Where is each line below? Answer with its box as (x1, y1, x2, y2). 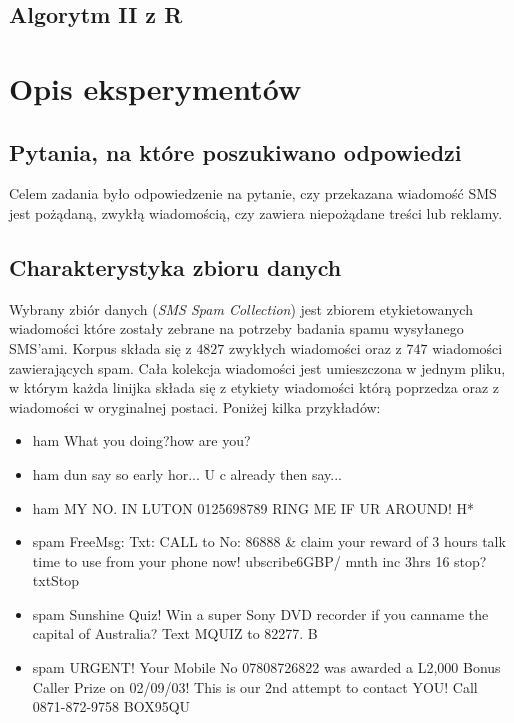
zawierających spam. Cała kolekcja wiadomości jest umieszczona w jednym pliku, (9, 357, 506, 378)
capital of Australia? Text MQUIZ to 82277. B (32, 623, 318, 644)
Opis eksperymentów (9, 67, 302, 108)
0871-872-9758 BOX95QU (32, 696, 191, 717)
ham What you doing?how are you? (32, 430, 251, 451)
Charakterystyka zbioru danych (9, 251, 342, 282)
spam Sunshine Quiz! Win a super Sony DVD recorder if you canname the (32, 603, 489, 624)
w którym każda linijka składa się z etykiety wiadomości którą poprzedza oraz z (9, 377, 499, 398)
